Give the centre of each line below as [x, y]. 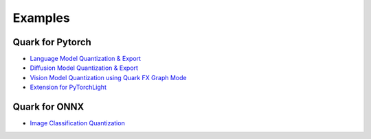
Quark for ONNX [48, 107]
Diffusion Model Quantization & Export [84, 68]
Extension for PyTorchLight [68, 87]
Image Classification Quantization [77, 123]
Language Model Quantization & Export [85, 59]
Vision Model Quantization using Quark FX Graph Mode [108, 77]
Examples [41, 18]
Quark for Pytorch [52, 42]
